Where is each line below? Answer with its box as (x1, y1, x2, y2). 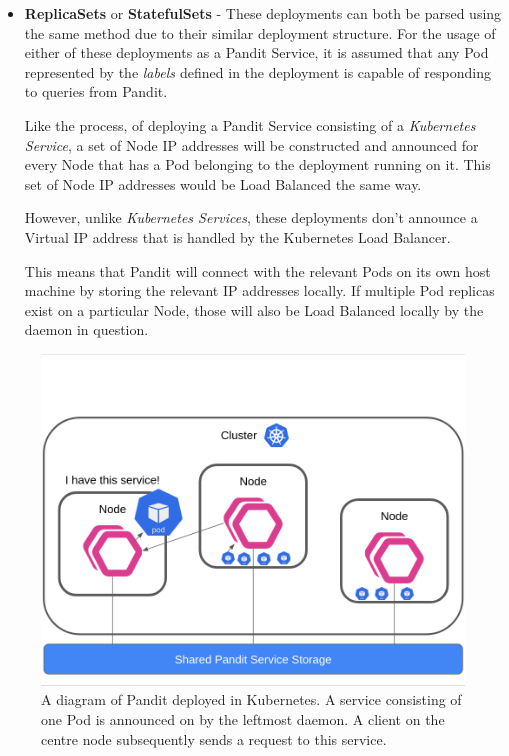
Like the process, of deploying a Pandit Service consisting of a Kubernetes (24, 114, 476, 135)
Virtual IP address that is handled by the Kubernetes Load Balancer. (24, 226, 451, 247)
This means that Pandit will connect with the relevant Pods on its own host (24, 260, 491, 281)
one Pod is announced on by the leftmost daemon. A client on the (41, 708, 445, 729)
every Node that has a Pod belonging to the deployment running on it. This (24, 154, 491, 175)
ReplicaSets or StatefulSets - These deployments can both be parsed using (24, 3, 502, 23)
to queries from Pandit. (24, 81, 168, 102)
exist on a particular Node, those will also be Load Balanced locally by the (24, 299, 484, 320)
